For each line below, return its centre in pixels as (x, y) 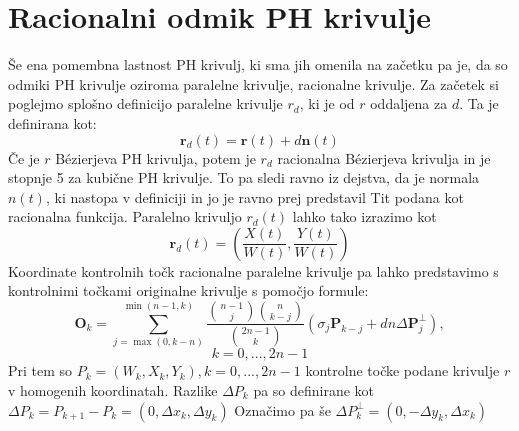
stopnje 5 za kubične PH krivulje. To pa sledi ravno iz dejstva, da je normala (244, 177)
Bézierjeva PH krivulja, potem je (155, 157)
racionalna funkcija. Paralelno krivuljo (125, 216)
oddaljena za (409, 103)
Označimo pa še (282, 409)
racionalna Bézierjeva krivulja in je (384, 157)
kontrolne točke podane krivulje (402, 370)
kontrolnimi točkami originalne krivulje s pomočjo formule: (188, 290)
